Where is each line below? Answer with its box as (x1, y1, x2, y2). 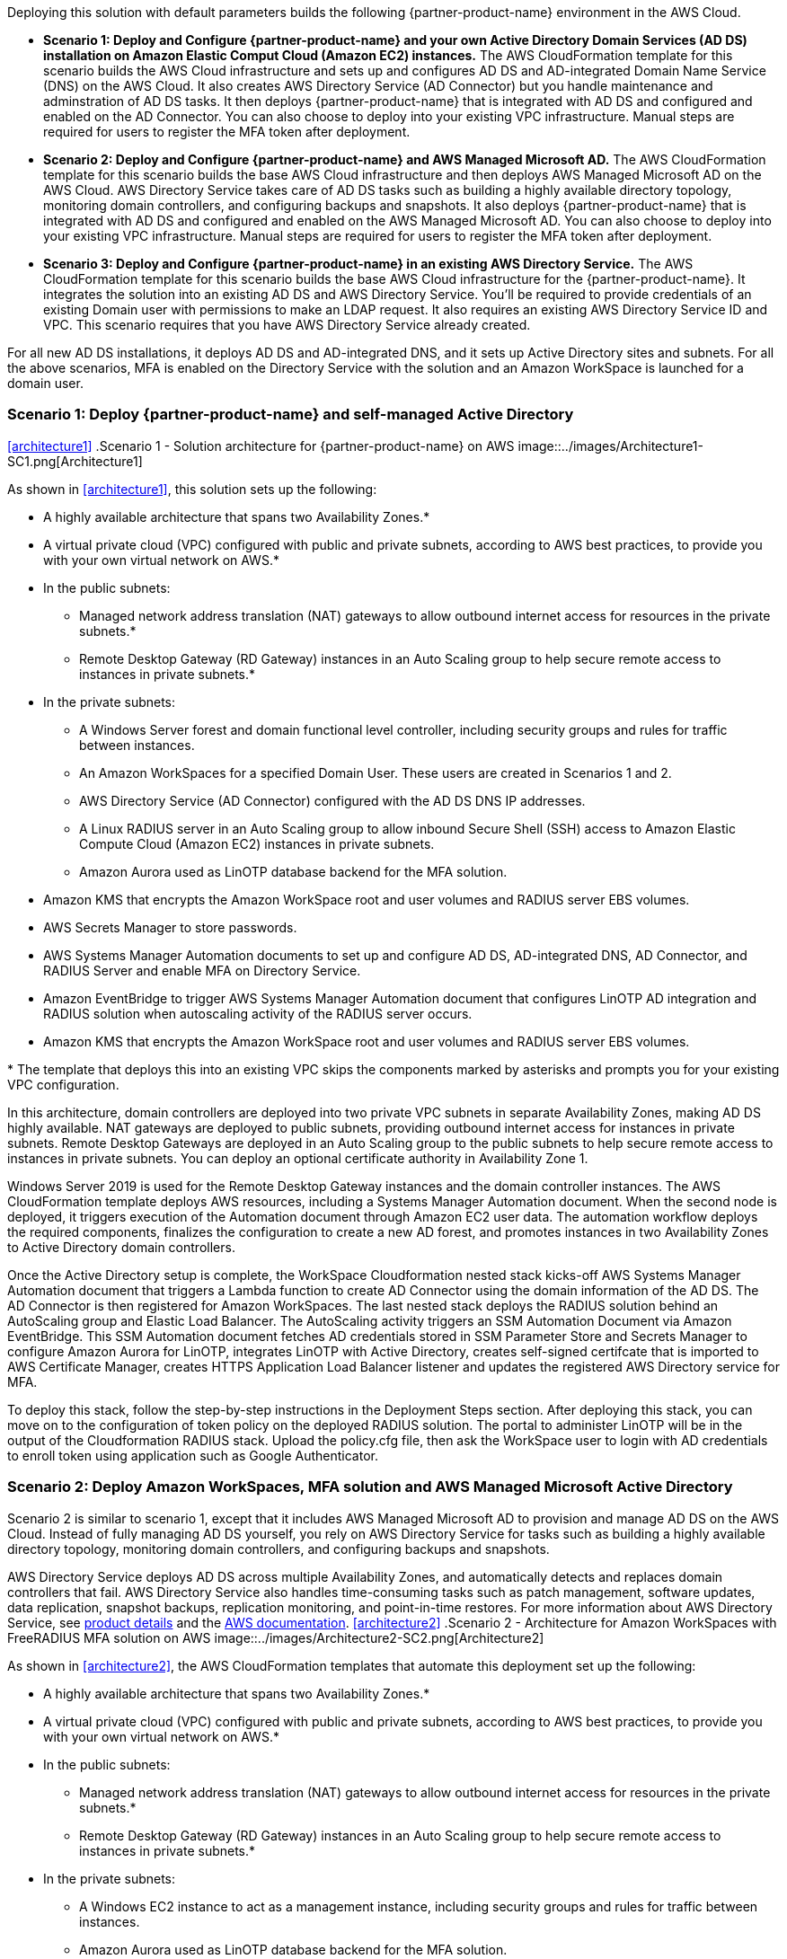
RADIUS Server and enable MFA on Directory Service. (43, 962, 361, 978)
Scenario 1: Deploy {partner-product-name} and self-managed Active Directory (7, 405, 574, 424)
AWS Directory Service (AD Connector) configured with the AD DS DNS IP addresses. (79, 792, 586, 808)
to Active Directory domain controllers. (7, 1239, 235, 1255)
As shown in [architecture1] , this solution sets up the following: (7, 481, 377, 497)
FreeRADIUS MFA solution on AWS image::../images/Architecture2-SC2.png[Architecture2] (7, 1629, 544, 1646)
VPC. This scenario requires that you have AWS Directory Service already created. (43, 317, 531, 332)
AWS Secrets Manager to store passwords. (43, 919, 297, 935)
